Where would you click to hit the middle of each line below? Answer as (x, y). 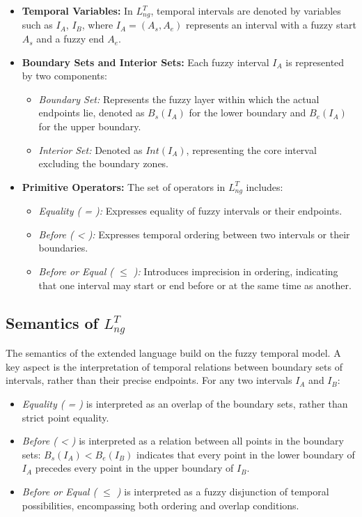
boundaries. (63, 248)
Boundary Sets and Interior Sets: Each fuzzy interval (145, 62)
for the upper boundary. (90, 126)
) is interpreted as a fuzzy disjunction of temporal (223, 491)
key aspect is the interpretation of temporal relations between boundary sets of (174, 366)
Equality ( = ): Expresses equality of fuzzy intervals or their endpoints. (190, 211)
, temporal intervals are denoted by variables (246, 10)
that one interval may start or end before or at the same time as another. (195, 285)
